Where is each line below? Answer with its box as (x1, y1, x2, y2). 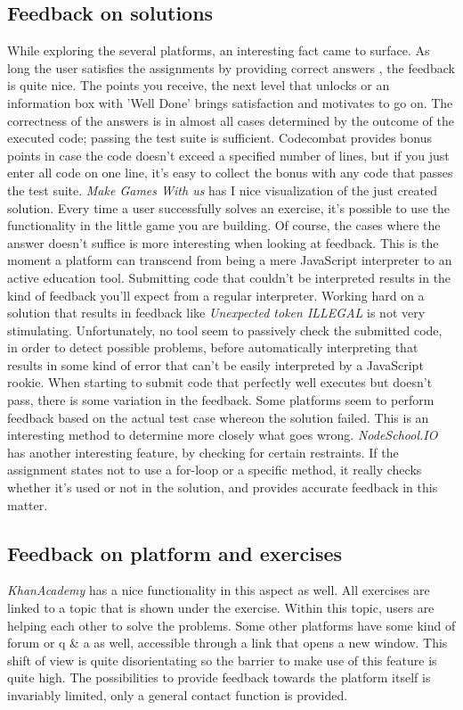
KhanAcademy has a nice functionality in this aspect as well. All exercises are (7, 581, 430, 599)
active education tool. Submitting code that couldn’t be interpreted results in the (7, 268, 451, 286)
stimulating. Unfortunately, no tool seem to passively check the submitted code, (7, 320, 443, 339)
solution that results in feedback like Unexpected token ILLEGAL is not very (7, 303, 426, 322)
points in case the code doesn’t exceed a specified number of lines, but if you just (7, 145, 450, 164)
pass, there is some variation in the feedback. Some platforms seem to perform (7, 391, 435, 409)
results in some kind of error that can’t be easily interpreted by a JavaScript (7, 355, 424, 374)
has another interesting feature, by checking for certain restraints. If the (7, 442, 399, 461)
